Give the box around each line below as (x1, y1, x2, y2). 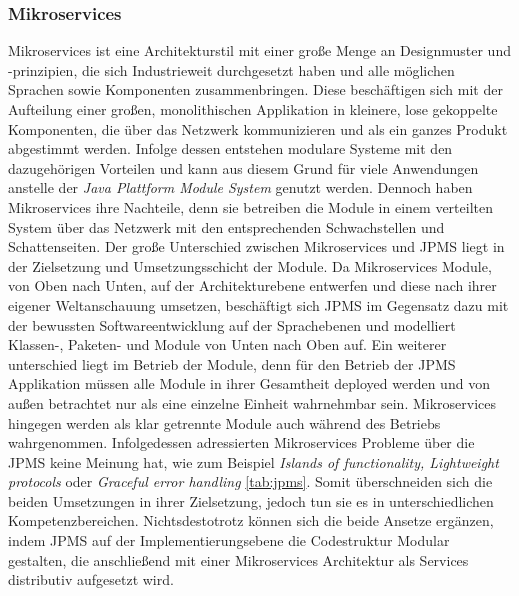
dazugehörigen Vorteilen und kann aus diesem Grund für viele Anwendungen (8, 157, 479, 178)
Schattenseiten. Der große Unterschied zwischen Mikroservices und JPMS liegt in (8, 236, 505, 257)
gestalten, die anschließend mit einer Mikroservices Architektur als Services (8, 549, 469, 570)
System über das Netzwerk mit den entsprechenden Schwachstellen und (8, 216, 445, 237)
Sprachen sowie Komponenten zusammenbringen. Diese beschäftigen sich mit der (8, 79, 503, 100)
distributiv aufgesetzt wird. (8, 569, 174, 590)
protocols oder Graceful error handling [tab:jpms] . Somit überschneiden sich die (8, 471, 493, 492)
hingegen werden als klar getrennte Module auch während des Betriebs (8, 412, 441, 433)
